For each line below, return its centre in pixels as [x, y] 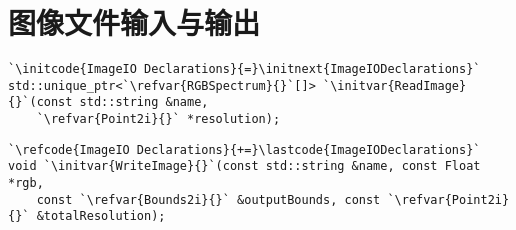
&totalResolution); [101, 216]
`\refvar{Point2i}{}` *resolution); [158, 119]
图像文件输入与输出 [134, 22]
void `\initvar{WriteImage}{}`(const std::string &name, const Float [244, 166]
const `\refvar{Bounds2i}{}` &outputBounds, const [208, 199]
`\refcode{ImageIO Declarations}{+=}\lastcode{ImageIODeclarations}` [244, 149]
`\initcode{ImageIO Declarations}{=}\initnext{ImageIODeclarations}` [244, 69]
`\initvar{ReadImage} [394, 85]
